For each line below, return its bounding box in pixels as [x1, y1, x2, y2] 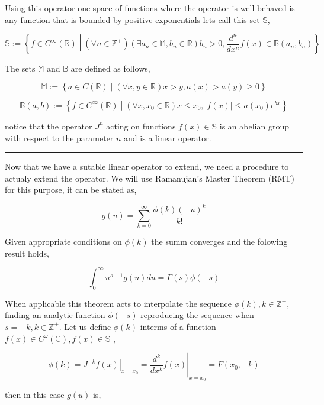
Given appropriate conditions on [5, 235, 122, 248]
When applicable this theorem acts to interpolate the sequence [5, 297, 232, 309]
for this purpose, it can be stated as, [5, 183, 137, 196]
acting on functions [106, 119, 176, 132]
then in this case [5, 388, 65, 401]
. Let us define [59, 320, 111, 332]
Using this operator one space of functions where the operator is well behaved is [5, 2, 295, 14]
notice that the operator [5, 119, 92, 132]
